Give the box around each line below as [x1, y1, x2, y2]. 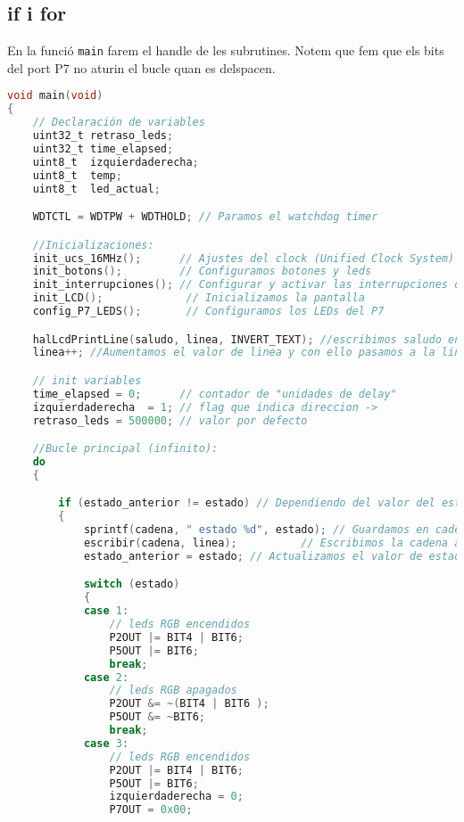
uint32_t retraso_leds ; [32, 129, 174, 143]
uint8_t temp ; [32, 169, 122, 182]
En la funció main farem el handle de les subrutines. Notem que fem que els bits [7, 41, 444, 60]
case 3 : [83, 736, 129, 750]
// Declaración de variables [32, 116, 205, 129]
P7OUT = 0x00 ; [109, 803, 193, 817]
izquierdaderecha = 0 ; [109, 790, 244, 803]
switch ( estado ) [83, 578, 180, 591]
